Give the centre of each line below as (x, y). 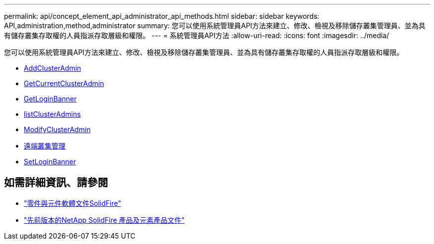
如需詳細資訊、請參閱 (56, 183)
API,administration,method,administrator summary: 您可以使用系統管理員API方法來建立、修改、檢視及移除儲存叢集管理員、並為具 (215, 25)
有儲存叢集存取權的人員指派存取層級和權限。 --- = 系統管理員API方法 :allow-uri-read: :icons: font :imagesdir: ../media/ (197, 35)
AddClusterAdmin (53, 68)
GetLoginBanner (50, 99)
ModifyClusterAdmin (57, 129)
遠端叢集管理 (45, 146)
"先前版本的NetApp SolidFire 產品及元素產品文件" (104, 220)
